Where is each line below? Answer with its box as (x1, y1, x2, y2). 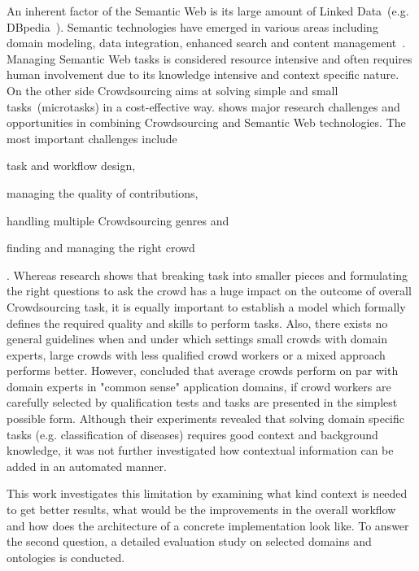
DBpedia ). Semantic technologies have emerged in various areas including (7, 18, 378, 35)
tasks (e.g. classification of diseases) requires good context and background (7, 425, 378, 442)
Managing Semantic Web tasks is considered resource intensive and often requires (7, 50, 412, 67)
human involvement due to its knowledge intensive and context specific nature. (7, 66, 399, 83)
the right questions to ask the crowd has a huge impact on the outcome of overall (7, 282, 412, 299)
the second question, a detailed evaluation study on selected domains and (7, 533, 372, 550)
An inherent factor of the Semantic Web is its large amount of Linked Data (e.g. (7, 2, 409, 19)
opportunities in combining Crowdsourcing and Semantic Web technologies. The (7, 114, 406, 131)
